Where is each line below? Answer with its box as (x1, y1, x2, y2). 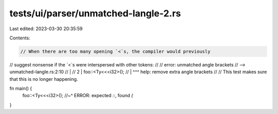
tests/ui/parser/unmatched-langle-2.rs (9, 8, 181, 19)
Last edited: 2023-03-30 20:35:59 (9, 26, 83, 32)
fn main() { (9, 85, 32, 92)
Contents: (9, 35, 30, 41)
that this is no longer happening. (9, 76, 78, 82)
